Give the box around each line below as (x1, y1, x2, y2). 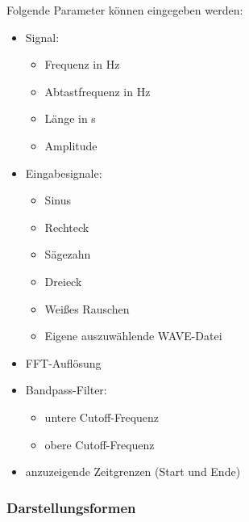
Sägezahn (44, 246, 91, 263)
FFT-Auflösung (25, 354, 102, 371)
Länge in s (44, 110, 96, 127)
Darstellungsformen (6, 497, 136, 517)
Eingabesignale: (25, 164, 102, 181)
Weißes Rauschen (44, 300, 130, 317)
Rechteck (44, 218, 89, 235)
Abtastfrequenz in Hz (44, 82, 151, 99)
